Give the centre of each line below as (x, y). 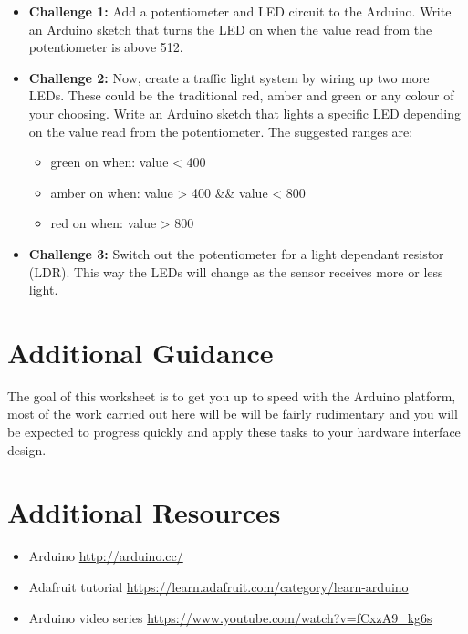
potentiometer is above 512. (106, 47)
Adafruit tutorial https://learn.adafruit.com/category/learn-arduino (218, 586)
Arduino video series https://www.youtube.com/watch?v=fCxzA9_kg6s (230, 617)
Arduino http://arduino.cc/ (106, 556)
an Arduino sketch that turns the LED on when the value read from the (230, 29)
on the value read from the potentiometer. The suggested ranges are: (221, 131)
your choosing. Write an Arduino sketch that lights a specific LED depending (244, 113)
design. (27, 449)
